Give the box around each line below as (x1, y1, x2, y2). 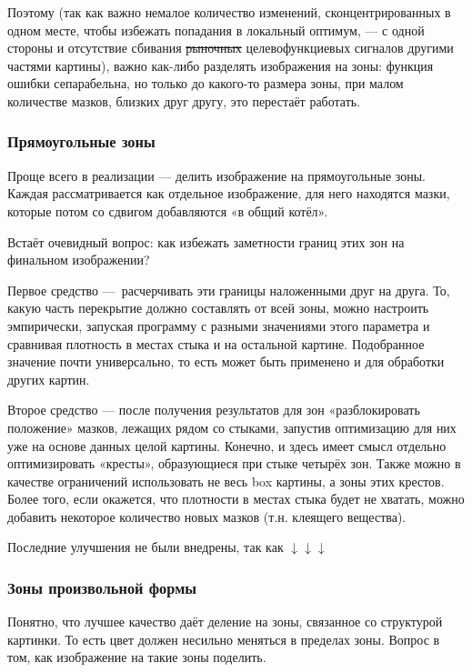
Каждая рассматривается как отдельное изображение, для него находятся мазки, (7, 184, 450, 203)
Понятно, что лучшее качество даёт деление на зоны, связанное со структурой (7, 612, 443, 631)
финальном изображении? (7, 250, 150, 269)
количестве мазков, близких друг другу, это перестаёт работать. (7, 91, 361, 110)
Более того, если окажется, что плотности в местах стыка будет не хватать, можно (7, 489, 465, 508)
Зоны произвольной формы (7, 576, 197, 598)
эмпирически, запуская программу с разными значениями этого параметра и (7, 316, 430, 335)
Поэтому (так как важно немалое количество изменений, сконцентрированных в (7, 3, 451, 21)
